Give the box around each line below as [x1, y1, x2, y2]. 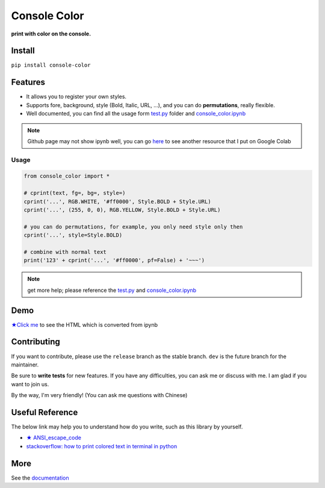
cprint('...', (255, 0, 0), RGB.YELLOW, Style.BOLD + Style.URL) [23, 206, 221, 214]
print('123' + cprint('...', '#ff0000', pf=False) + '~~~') [23, 257, 205, 264]
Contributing [11, 337, 60, 347]
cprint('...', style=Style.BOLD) [23, 232, 123, 239]
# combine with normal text [23, 249, 107, 255]
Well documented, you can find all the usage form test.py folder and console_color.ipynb [26, 110, 246, 117]
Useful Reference [11, 407, 78, 418]
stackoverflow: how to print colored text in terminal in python [26, 442, 178, 449]
